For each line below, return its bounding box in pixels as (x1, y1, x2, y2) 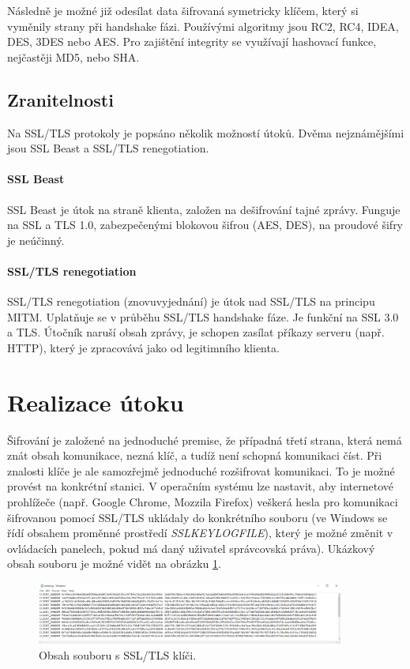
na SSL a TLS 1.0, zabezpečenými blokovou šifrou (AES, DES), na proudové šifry (7, 216, 404, 233)
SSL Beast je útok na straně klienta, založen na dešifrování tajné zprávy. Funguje (7, 201, 401, 217)
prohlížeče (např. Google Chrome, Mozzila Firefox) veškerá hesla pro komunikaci (7, 494, 398, 510)
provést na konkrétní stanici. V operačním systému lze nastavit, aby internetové (7, 478, 393, 494)
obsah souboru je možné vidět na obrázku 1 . (7, 555, 221, 572)
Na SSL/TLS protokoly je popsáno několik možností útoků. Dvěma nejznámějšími (7, 124, 404, 141)
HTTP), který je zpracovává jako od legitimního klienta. (7, 339, 280, 355)
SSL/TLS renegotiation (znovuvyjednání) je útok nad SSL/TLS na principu (7, 293, 375, 310)
